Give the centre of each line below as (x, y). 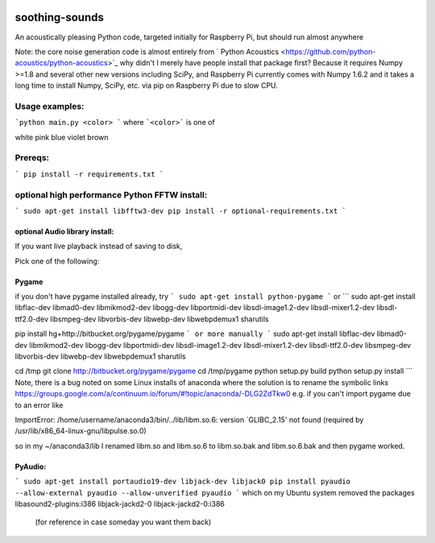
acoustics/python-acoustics (61, 63)
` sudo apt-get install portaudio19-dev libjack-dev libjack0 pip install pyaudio (182, 482)
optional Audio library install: (64, 231)
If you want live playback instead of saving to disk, (99, 247)
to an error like (39, 405)
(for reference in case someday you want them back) (123, 522)
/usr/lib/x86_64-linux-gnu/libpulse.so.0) (81, 431)
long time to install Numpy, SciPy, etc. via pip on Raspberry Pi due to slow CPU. (146, 85)
